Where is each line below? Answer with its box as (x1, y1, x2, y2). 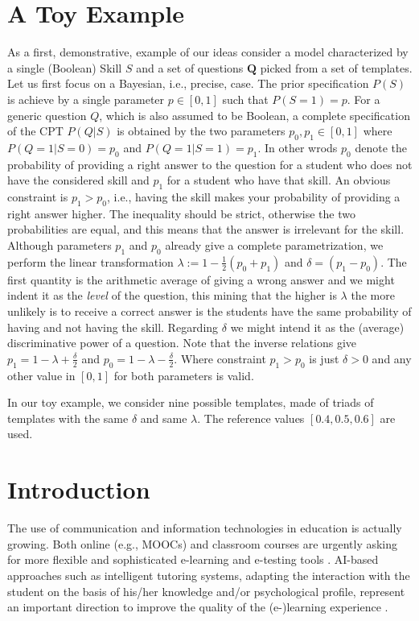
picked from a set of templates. (260, 59, 413, 76)
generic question (7, 106, 87, 123)
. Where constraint (174, 350, 266, 366)
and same (140, 409, 187, 426)
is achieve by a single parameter (7, 90, 165, 107)
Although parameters (7, 237, 112, 254)
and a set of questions (136, 59, 244, 76)
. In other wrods (257, 139, 338, 155)
